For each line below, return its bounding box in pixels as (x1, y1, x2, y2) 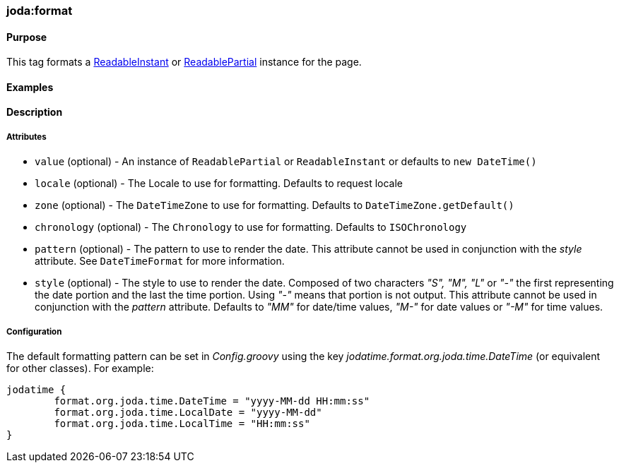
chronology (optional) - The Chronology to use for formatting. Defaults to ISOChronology (35, 221, 467, 234)
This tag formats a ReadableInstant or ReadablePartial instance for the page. (6, 56, 362, 68)
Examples (6, 80, 54, 93)
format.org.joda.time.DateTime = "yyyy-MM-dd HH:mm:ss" (54, 395, 370, 407)
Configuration (6, 326, 62, 337)
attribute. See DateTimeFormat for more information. (35, 255, 285, 268)
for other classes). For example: (6, 362, 154, 374)
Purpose (6, 30, 47, 43)
